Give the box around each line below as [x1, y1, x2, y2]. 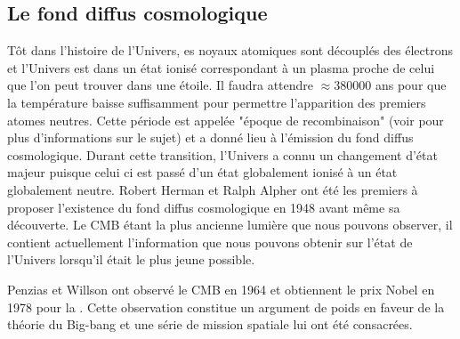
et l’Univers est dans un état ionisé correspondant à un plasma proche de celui [7, 58, 435, 77]
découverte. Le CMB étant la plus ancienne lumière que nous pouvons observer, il [7, 215, 453, 234]
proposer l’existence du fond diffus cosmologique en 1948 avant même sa [7, 198, 400, 216]
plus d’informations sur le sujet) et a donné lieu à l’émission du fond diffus [7, 128, 414, 147]
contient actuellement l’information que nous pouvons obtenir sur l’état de [7, 232, 413, 251]
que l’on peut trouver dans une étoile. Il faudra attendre [7, 76, 314, 94]
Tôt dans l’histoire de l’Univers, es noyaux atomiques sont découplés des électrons [7, 41, 453, 60]
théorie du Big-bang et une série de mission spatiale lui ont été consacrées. [7, 315, 413, 334]
